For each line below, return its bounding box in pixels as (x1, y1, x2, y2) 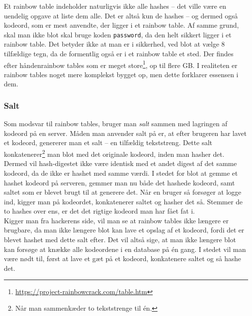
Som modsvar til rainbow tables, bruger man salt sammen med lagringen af (4, 118, 227, 129)
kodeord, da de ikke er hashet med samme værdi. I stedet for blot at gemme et (4, 167, 238, 178)
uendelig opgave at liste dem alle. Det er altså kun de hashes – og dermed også (4, 10, 238, 20)
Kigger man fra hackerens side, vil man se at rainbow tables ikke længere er (4, 215, 229, 225)
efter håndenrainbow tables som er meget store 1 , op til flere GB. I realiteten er (4, 58, 237, 70)
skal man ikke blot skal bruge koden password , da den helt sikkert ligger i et (4, 29, 232, 39)
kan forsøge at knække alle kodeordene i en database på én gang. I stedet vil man (4, 244, 246, 254)
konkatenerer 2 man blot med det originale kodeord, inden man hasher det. (4, 148, 224, 159)
